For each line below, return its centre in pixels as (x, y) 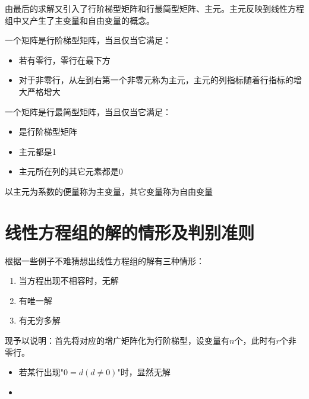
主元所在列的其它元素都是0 (71, 171)
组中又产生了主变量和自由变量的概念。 (80, 20)
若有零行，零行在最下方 (64, 60)
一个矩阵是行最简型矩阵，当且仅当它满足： (88, 111)
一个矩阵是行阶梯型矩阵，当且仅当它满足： (88, 40)
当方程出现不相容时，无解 (69, 281)
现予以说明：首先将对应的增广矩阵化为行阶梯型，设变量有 (117, 341)
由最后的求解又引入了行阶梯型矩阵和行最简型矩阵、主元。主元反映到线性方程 (154, 8)
